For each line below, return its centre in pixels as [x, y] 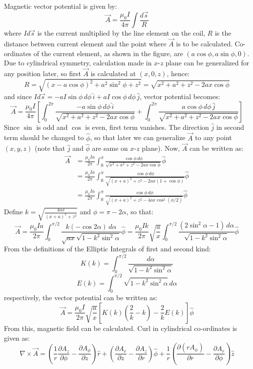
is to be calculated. [204, 44]
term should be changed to [44, 137]
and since [18, 96]
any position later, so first [42, 73]
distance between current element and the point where [85, 44]
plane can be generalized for [208, 63]
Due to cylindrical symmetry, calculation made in [78, 63]
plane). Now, [161, 148]
